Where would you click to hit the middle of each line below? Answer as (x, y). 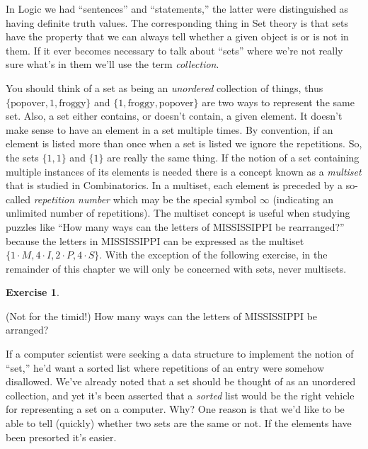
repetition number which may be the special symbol (145, 199)
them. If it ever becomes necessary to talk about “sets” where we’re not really (174, 50)
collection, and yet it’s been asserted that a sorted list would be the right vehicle (180, 395)
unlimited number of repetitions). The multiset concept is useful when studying (178, 213)
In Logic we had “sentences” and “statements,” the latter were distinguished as (177, 8)
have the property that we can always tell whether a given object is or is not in (177, 36)
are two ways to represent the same (278, 102)
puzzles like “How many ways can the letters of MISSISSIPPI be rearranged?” (175, 226)
